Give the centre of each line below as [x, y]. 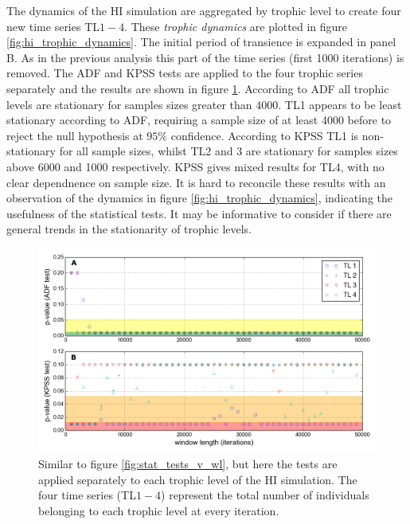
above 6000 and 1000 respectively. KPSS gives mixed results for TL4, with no [195, 166]
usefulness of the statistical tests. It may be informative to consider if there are [199, 213]
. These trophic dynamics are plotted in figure [236, 26]
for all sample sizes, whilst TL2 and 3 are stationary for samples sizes [228, 151]
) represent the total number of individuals [265, 495]
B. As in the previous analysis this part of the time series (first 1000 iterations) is [205, 57]
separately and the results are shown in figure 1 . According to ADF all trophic [198, 88]
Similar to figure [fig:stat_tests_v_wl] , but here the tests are [188, 463]
